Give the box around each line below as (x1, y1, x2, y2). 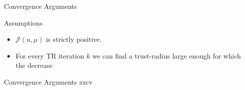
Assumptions (4, 17, 43, 28)
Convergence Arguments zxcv (4, 76, 93, 87)
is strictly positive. (46, 34, 102, 44)
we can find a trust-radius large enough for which (92, 50, 241, 60)
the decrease (15, 60, 53, 70)
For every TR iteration (15, 50, 85, 60)
